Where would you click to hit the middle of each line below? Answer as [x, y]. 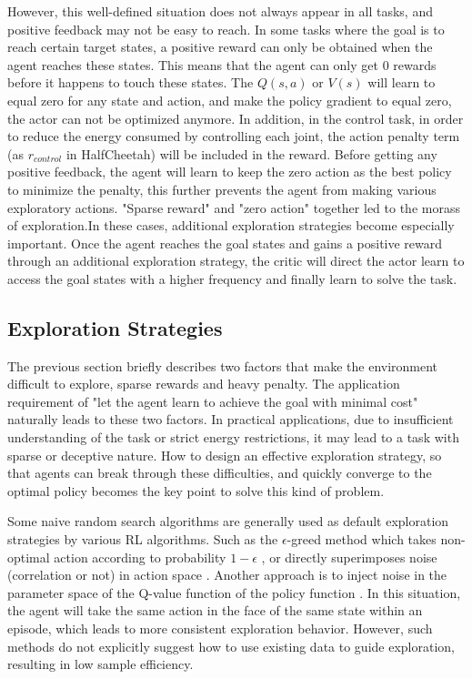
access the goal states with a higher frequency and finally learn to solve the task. [232, 278]
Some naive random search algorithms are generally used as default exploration [228, 521]
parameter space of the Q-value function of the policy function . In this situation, [234, 592]
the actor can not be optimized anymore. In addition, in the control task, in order [236, 118]
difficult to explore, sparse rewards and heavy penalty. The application [204, 384]
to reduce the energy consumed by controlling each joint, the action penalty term [234, 136]
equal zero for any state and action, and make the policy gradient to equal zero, [230, 100]
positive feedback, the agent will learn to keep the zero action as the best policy [230, 172]
